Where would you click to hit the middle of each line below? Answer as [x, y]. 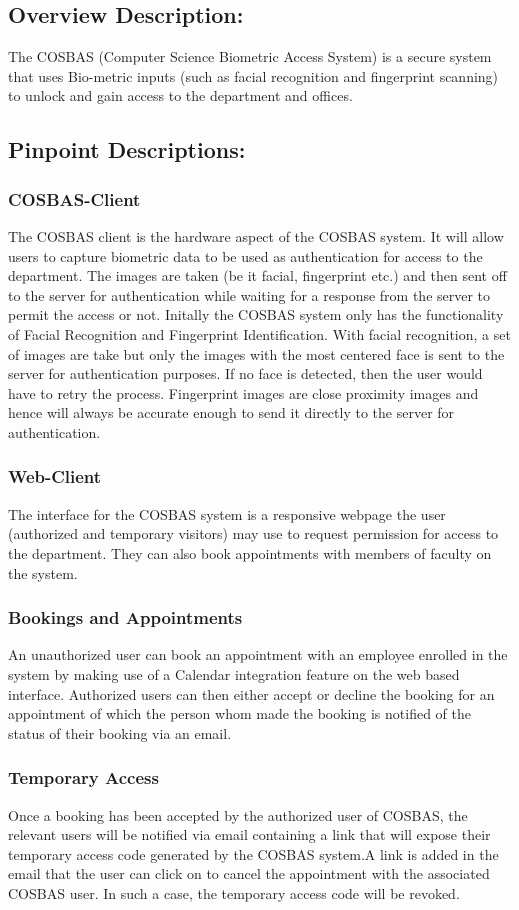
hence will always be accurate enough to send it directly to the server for [231, 412]
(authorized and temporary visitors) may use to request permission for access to [253, 533]
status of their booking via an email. [120, 732]
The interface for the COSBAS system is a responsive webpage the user [227, 513]
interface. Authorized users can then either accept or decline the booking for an [251, 693]
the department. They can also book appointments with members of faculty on [250, 552]
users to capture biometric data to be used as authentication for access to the [245, 255]
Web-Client [55, 476]
